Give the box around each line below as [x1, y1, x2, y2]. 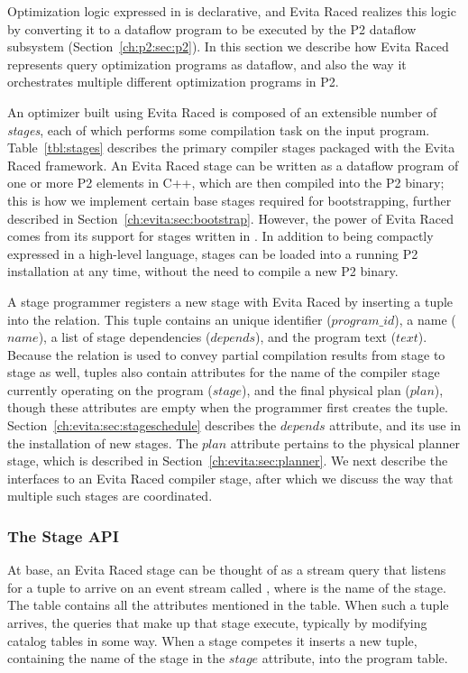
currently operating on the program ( [7, 380, 213, 399]
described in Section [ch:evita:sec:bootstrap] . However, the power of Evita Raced [7, 208, 454, 227]
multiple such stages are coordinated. [7, 486, 213, 505]
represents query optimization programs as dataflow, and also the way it [7, 54, 407, 73]
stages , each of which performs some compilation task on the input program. [7, 120, 430, 139]
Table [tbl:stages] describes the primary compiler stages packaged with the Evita [7, 138, 455, 157]
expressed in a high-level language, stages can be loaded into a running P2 [7, 244, 418, 263]
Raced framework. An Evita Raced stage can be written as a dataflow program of [7, 155, 459, 174]
